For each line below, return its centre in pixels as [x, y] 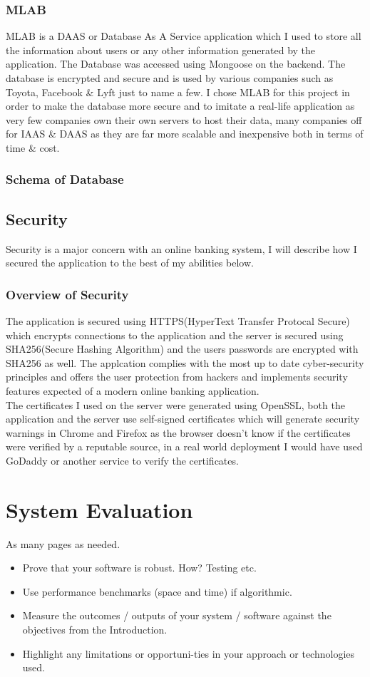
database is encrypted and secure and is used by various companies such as [170, 78]
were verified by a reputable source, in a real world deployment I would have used [184, 446]
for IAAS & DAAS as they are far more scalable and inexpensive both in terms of [185, 134]
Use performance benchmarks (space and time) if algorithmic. [157, 591]
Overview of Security [67, 294]
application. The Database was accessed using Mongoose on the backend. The [176, 64]
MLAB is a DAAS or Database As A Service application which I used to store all [184, 36]
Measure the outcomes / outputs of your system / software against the [177, 615]
